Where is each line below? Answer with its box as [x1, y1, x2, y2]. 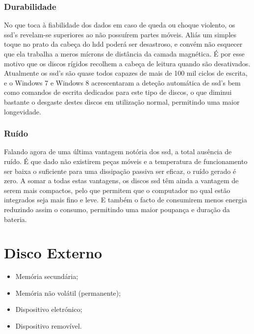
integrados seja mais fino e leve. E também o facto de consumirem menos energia [4, 195, 247, 205]
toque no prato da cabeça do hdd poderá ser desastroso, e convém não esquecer [4, 39, 243, 49]
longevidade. [4, 106, 41, 116]
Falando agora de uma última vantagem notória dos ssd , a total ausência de [4, 146, 232, 157]
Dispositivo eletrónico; [15, 304, 82, 314]
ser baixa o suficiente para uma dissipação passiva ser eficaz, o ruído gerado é [4, 166, 236, 176]
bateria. [4, 214, 27, 224]
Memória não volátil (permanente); [15, 287, 121, 298]
